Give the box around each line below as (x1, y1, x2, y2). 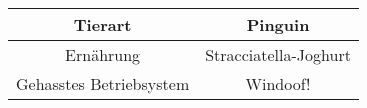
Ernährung (65, 43, 141, 66)
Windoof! (245, 72, 311, 95)
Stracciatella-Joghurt (205, 43, 351, 66)
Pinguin (246, 13, 310, 36)
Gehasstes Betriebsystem (16, 72, 190, 95)
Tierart (73, 13, 132, 36)
